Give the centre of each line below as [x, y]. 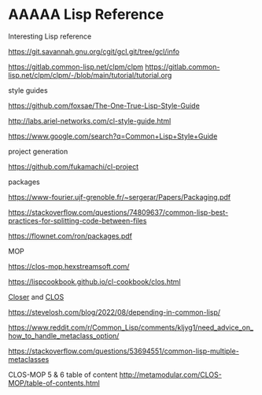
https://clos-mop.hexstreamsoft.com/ [69, 266]
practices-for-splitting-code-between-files [77, 220]
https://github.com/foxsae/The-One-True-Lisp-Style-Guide [104, 105]
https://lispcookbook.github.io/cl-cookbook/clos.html [94, 282]
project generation [38, 151]
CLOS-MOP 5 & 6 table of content [63, 375]
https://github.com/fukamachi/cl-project [74, 166]
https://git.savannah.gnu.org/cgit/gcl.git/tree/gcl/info [94, 51]
